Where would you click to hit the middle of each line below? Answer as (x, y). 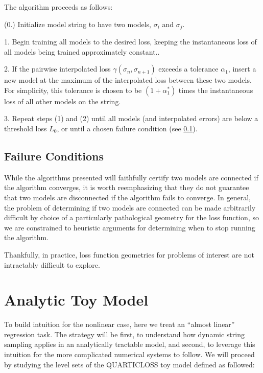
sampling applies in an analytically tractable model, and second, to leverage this (130, 344)
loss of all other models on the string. (63, 101)
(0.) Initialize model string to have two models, (78, 24)
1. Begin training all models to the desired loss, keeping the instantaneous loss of (130, 42)
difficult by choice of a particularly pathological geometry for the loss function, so (131, 217)
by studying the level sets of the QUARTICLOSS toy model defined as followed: (129, 364)
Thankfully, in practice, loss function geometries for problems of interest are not (129, 254)
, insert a (242, 69)
